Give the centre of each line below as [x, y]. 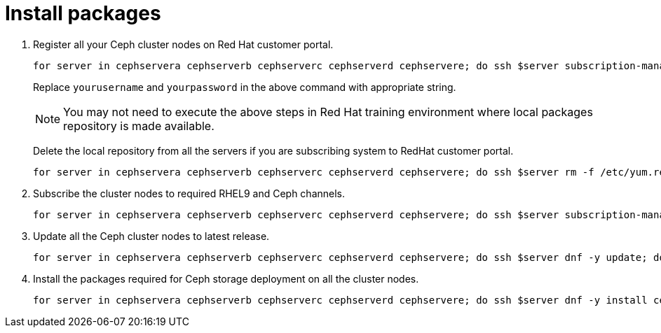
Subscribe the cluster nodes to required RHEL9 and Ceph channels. [189, 193]
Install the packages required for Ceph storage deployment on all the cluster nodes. [226, 278]
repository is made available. [139, 126]
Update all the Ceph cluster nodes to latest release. [151, 236]
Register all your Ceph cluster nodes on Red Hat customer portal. [183, 44]
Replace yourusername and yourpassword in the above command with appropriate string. [245, 87]
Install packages [83, 13]
